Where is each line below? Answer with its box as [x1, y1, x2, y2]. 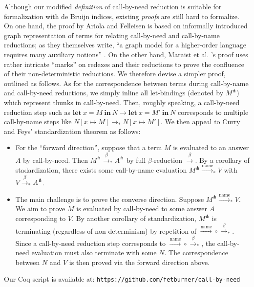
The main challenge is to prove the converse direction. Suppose [15, 194, 204, 204]
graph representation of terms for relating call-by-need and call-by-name [4, 30, 220, 40]
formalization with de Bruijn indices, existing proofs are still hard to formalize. [4, 11, 239, 21]
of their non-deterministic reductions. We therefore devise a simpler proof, [4, 68, 226, 79]
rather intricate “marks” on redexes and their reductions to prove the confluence [4, 59, 245, 69]
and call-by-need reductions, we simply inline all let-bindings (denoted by [4, 88, 224, 98]
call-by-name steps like [4, 116, 72, 127]
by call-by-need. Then [22, 155, 88, 165]
